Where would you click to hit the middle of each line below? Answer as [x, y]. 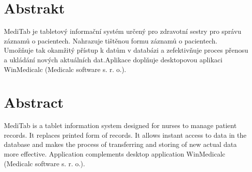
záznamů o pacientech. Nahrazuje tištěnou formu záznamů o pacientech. [111, 40]
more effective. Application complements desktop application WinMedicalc [115, 154]
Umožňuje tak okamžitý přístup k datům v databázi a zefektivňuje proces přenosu [126, 50]
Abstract [34, 102]
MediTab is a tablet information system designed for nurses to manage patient [120, 125]
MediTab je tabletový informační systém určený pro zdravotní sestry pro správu [123, 31]
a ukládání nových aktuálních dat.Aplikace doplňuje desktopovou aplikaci [113, 59]
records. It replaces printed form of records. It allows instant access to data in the [125, 135]
